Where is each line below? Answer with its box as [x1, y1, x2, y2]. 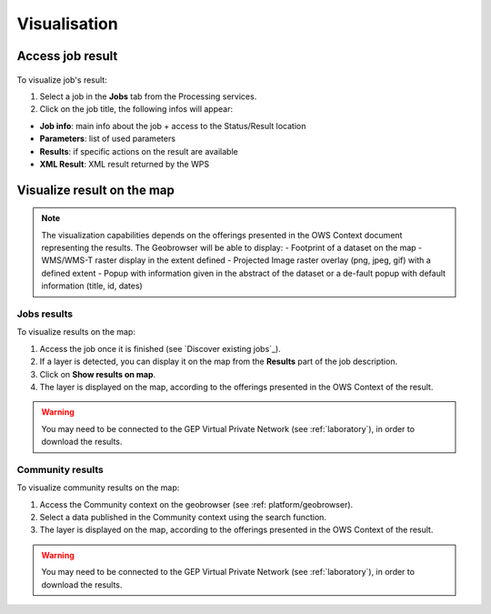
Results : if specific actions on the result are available [39, 146, 238, 156]
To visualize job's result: [16, 74, 108, 86]
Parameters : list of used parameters [39, 133, 176, 145]
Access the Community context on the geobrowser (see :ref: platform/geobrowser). [39, 498, 354, 509]
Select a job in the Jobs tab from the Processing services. [39, 91, 257, 102]
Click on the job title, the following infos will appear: [39, 104, 234, 115]
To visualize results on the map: [16, 327, 135, 337]
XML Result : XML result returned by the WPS [39, 158, 209, 169]
